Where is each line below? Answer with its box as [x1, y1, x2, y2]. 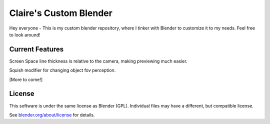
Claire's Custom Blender [9, 7, 112, 18]
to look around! [9, 31, 41, 37]
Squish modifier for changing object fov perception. [9, 67, 116, 73]
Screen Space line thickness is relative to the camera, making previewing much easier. [9, 58, 187, 64]
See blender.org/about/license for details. [9, 111, 95, 117]
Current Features [9, 45, 64, 53]
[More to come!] [9, 76, 43, 82]
